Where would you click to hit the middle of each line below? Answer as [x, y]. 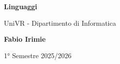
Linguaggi [21, 6]
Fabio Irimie [25, 39]
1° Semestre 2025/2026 [38, 55]
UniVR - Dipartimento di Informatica [60, 23]
